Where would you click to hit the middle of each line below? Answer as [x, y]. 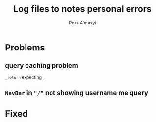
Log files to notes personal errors [82, 9]
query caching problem [42, 65]
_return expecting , [25, 77]
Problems [25, 47]
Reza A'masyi [82, 23]
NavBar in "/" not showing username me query [77, 93]
